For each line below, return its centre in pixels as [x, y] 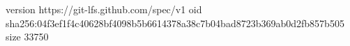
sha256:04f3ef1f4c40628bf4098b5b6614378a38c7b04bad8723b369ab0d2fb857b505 [175, 23]
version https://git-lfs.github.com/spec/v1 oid [104, 9]
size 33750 [27, 37]
